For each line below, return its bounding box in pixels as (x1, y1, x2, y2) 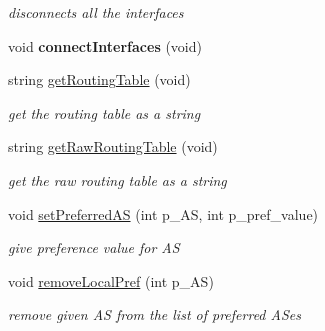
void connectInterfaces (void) (8, 35, 202, 56)
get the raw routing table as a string (8, 169, 227, 190)
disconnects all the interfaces (8, 2, 184, 22)
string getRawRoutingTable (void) (8, 136, 218, 157)
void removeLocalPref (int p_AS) (8, 270, 214, 291)
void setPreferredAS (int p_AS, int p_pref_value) (8, 203, 319, 224)
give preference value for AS (8, 237, 180, 258)
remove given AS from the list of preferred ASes (8, 304, 301, 325)
